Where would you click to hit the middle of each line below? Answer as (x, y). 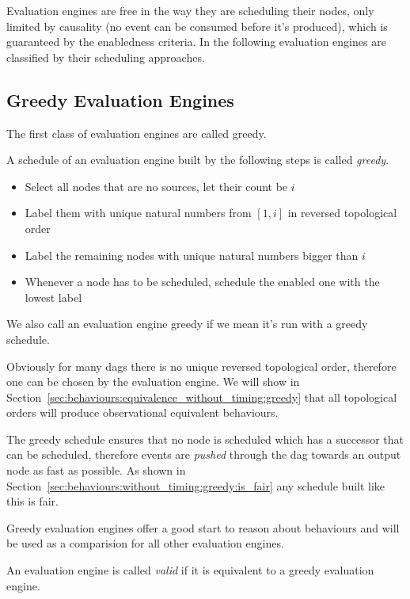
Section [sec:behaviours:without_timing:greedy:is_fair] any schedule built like (196, 485)
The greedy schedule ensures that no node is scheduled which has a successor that (205, 439)
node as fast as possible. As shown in (96, 470)
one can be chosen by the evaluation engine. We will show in (153, 382)
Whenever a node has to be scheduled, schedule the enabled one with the (202, 282)
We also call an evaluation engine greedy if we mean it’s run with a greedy (187, 324)
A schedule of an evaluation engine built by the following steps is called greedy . (198, 160)
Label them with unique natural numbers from (138, 213)
